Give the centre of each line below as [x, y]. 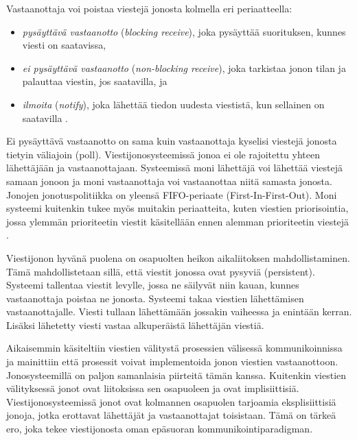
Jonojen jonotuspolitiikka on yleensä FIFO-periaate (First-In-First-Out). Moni [172, 194]
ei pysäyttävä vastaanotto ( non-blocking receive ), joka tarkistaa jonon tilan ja [184, 68]
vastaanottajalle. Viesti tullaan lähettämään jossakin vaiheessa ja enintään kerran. [179, 311]
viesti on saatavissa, [64, 45]
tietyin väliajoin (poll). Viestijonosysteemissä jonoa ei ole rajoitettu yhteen [163, 154]
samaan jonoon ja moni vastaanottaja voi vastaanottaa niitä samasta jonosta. [169, 181]
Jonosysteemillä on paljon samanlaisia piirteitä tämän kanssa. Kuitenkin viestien [176, 375]
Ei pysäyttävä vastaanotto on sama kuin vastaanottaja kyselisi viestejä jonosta [172, 141]
